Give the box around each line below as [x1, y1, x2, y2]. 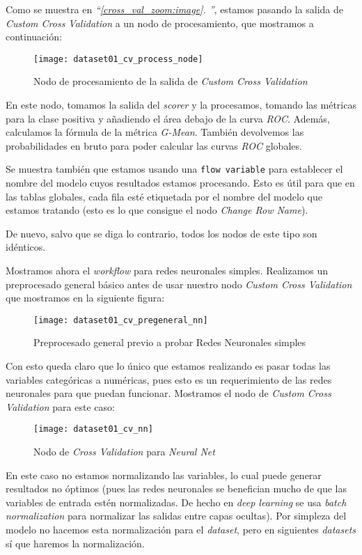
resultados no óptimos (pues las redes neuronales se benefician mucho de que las [6, 481, 347, 496]
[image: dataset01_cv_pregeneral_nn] [33, 315, 208, 325]
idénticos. [6, 240, 46, 254]
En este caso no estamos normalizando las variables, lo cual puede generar [6, 467, 322, 482]
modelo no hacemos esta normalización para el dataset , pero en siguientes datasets [6, 522, 356, 537]
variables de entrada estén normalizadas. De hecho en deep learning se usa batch [6, 494, 347, 509]
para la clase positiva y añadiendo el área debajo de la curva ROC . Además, [6, 111, 330, 125]
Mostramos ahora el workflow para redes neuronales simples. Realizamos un [6, 263, 329, 278]
